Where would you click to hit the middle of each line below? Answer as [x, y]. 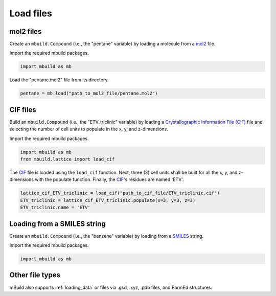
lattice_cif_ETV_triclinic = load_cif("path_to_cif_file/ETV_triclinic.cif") [120, 193]
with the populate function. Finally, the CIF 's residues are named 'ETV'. [109, 179]
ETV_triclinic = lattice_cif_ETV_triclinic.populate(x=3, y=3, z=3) [108, 200]
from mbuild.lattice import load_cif [67, 159]
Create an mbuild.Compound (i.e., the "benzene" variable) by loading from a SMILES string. [107, 236]
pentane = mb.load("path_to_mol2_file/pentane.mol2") [89, 94]
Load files [31, 13]
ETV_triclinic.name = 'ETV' [55, 208]
